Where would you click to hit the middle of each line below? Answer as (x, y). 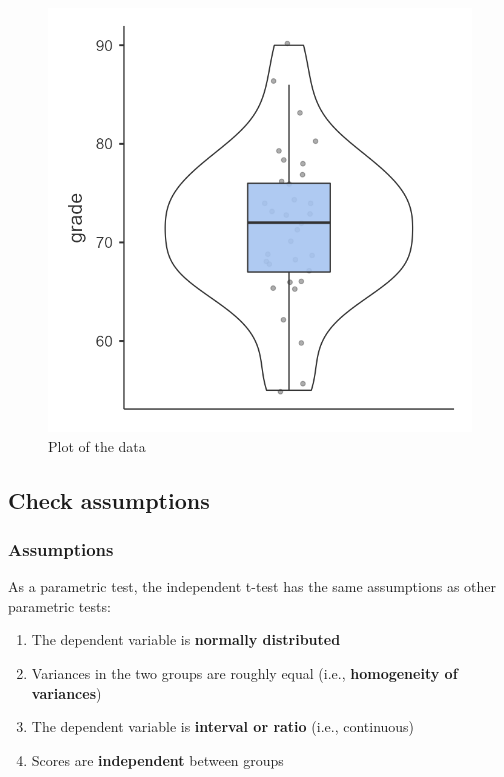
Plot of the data (97, 445)
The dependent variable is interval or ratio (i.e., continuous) (223, 726)
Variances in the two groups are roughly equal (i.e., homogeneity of (244, 672)
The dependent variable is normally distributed (186, 639)
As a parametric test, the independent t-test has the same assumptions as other (252, 586)
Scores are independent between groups (157, 759)
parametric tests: (59, 605)
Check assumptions (109, 499)
